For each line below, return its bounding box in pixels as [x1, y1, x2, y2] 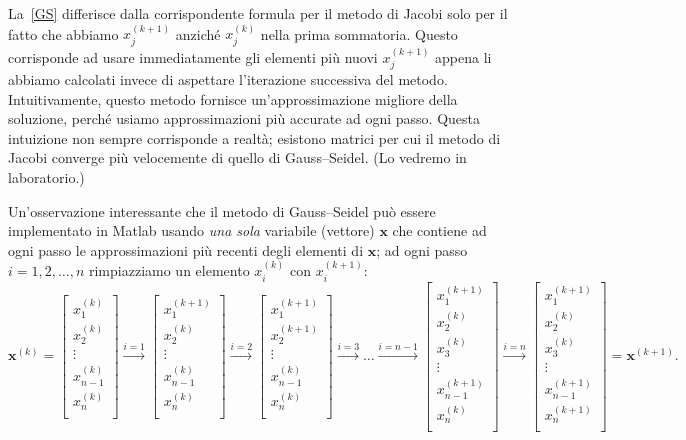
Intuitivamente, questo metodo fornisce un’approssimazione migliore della [8, 88, 458, 109]
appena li [435, 46, 492, 67]
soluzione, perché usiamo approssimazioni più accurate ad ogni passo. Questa [8, 108, 480, 129]
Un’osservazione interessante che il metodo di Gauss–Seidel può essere [8, 200, 436, 221]
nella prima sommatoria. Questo [260, 23, 458, 44]
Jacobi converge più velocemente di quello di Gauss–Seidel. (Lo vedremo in [8, 147, 467, 168]
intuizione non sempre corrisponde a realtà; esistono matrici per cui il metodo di [8, 127, 501, 148]
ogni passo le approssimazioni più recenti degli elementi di [8, 239, 364, 260]
